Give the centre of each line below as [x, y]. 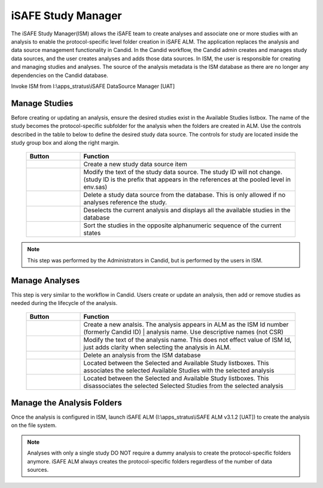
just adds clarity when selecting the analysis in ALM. [157, 347]
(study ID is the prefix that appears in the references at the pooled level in [187, 179]
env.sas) [95, 187]
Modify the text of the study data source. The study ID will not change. [183, 172]
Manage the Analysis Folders [67, 403]
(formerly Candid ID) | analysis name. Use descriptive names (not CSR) [184, 332]
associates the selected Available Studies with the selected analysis [179, 371]
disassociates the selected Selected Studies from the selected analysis [183, 386]
